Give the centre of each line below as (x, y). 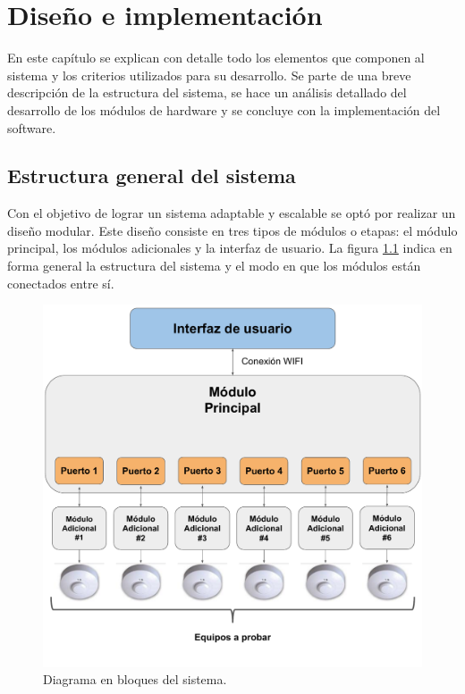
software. (32, 127)
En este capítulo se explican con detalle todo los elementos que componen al (216, 58)
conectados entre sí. (61, 283)
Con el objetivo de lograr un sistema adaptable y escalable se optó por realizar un (232, 213)
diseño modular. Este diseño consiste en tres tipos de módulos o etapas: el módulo (232, 230)
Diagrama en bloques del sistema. (135, 679)
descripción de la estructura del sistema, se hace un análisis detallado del (207, 92)
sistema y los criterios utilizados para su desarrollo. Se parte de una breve (209, 75)
